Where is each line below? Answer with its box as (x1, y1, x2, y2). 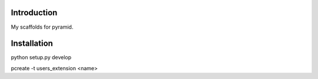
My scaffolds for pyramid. (11, 23, 74, 30)
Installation (11, 39, 53, 49)
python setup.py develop (11, 54, 72, 61)
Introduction (11, 8, 58, 18)
